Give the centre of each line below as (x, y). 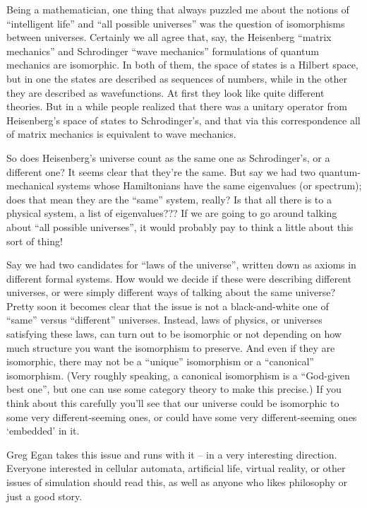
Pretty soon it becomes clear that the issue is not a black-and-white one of (168, 306)
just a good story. (44, 496)
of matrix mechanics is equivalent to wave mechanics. (121, 134)
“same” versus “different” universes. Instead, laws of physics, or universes (164, 320)
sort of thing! (35, 241)
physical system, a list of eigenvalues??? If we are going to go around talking (172, 213)
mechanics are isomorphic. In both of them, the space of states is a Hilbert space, (182, 65)
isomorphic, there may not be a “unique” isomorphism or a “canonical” (160, 361)
